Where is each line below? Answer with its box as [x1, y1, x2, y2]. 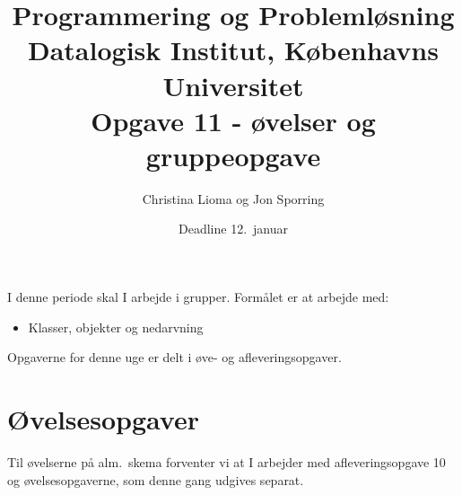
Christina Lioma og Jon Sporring [142, 189, 325, 208]
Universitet [162, 66, 304, 103]
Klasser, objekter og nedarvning [28, 317, 204, 336]
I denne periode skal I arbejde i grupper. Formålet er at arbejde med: [7, 287, 389, 306]
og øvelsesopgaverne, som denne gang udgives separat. [7, 470, 304, 489]
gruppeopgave [145, 137, 321, 173]
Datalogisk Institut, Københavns [28, 31, 439, 68]
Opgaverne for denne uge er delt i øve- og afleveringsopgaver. [7, 348, 342, 367]
